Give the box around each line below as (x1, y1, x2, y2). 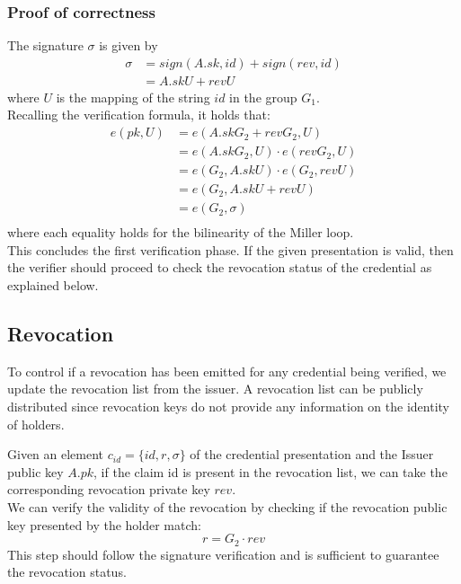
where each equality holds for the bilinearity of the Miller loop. (7, 223, 354, 242)
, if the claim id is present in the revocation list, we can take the (93, 462, 448, 481)
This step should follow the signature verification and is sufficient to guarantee (7, 544, 439, 563)
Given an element (7, 445, 104, 464)
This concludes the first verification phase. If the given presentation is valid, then (7, 240, 454, 259)
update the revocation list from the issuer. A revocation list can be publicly (7, 379, 423, 398)
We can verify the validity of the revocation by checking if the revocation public (7, 497, 448, 516)
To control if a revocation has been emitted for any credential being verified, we (7, 361, 447, 380)
